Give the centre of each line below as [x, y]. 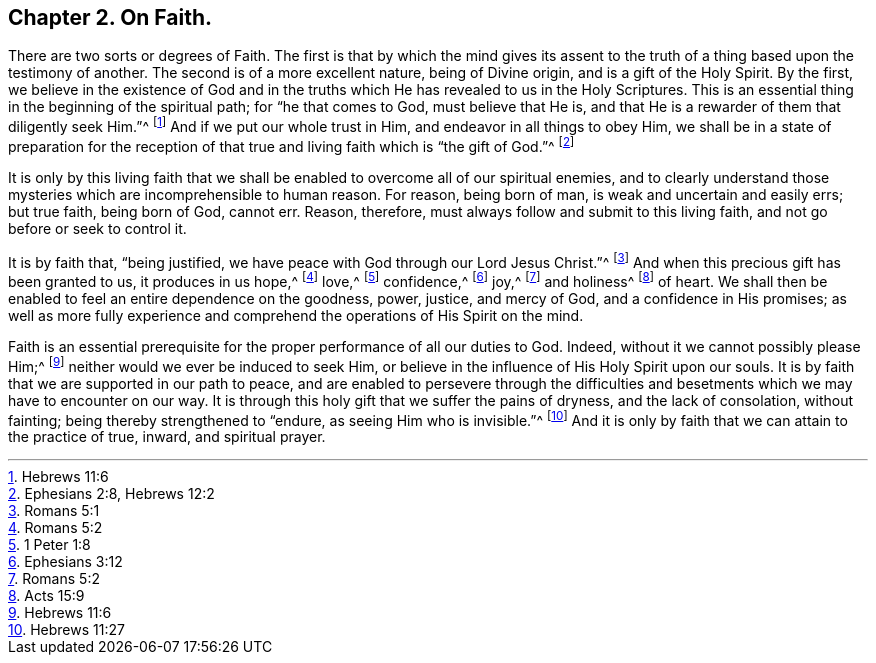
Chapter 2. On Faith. [110, 17]
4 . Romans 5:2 [55, 528]
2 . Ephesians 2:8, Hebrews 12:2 [111, 494]
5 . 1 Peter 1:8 [49, 545]
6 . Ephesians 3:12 [65, 562]
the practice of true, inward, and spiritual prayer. [167, 437]
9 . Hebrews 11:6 [60, 613]
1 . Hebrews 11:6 [58, 477]
